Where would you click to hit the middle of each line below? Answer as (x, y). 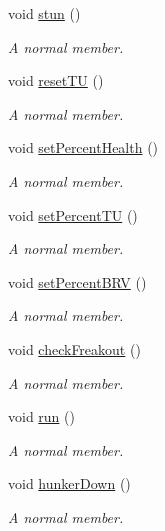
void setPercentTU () (73, 214)
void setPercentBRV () (77, 281)
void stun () (44, 13)
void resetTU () (56, 80)
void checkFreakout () (74, 348)
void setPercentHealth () (83, 147)
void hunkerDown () (69, 483)
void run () (41, 416)
